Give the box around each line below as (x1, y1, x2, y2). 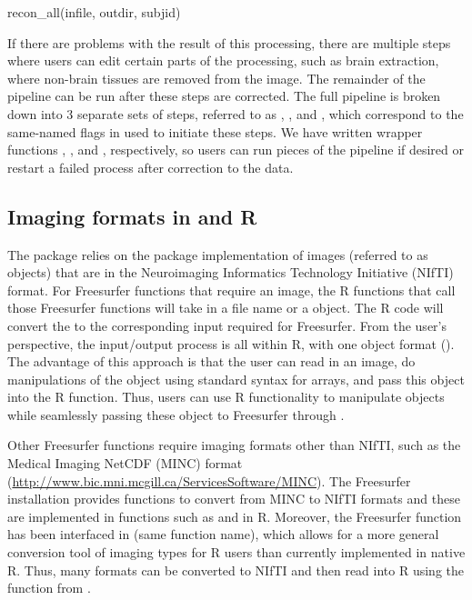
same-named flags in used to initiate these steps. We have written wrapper (7, 122, 423, 141)
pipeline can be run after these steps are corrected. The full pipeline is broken (7, 86, 441, 105)
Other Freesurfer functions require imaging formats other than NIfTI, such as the (7, 435, 461, 455)
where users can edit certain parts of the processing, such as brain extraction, (7, 51, 439, 70)
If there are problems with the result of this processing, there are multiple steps (7, 33, 451, 52)
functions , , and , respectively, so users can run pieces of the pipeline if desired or (7, 140, 465, 159)
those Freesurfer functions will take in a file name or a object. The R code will (7, 298, 444, 317)
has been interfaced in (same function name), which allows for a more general (7, 525, 439, 544)
